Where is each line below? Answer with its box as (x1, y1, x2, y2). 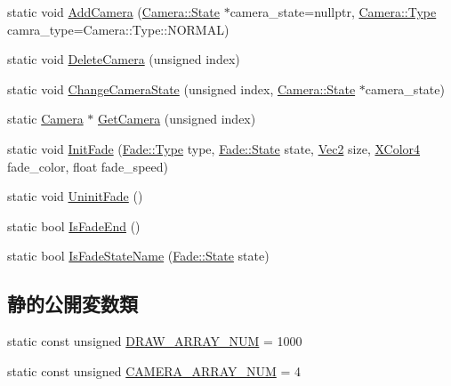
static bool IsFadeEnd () (7, 216, 141, 235)
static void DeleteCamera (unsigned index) (7, 50, 240, 68)
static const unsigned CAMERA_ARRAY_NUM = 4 (7, 361, 302, 380)
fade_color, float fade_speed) (7, 157, 168, 175)
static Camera (7, 109, 84, 128)
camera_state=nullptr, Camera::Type (230, 3, 437, 20)
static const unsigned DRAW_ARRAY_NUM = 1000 (7, 332, 302, 350)
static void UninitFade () (7, 187, 143, 205)
